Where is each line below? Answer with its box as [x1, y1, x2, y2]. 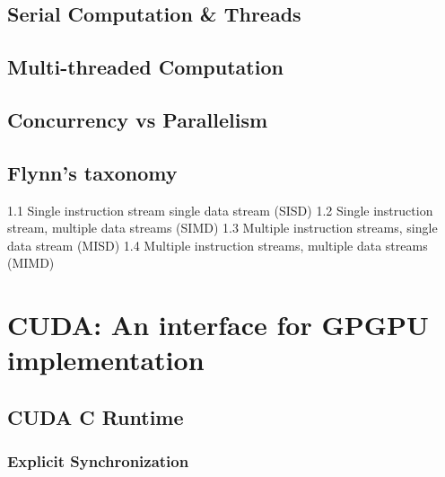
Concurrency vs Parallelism [7, 105, 268, 133]
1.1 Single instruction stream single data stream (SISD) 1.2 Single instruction [7, 200, 433, 219]
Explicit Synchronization [7, 450, 189, 473]
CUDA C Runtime [7, 402, 184, 430]
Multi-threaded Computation [7, 53, 284, 81]
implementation [7, 341, 205, 378]
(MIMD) [7, 253, 55, 272]
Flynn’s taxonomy [7, 158, 178, 186]
